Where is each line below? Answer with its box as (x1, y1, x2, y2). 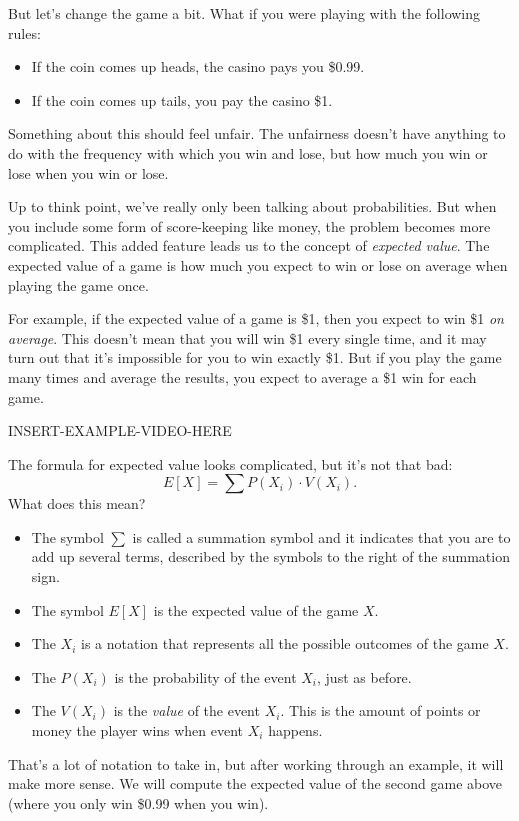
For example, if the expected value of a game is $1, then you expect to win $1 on (8, 308, 504, 329)
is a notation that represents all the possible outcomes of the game (81, 633, 489, 654)
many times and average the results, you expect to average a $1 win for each (8, 366, 477, 387)
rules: (8, 22, 41, 43)
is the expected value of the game (153, 599, 359, 620)
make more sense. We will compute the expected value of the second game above (8, 773, 503, 794)
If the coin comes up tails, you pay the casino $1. (31, 89, 333, 110)
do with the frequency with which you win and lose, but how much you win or (8, 142, 488, 163)
